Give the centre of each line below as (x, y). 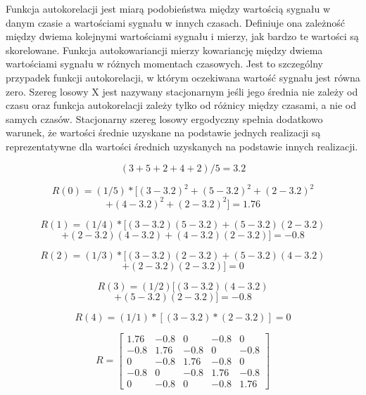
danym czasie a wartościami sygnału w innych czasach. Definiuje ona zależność (176, 22)
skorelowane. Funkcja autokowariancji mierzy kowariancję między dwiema (164, 50)
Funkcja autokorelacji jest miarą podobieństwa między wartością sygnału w (168, 8)
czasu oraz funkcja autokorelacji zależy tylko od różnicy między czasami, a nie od (181, 105)
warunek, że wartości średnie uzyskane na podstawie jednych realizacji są (163, 132)
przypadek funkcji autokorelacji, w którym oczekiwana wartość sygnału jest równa (183, 77)
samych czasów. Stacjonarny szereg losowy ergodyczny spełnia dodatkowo (164, 118)
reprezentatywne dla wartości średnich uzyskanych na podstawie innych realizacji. (182, 146)
